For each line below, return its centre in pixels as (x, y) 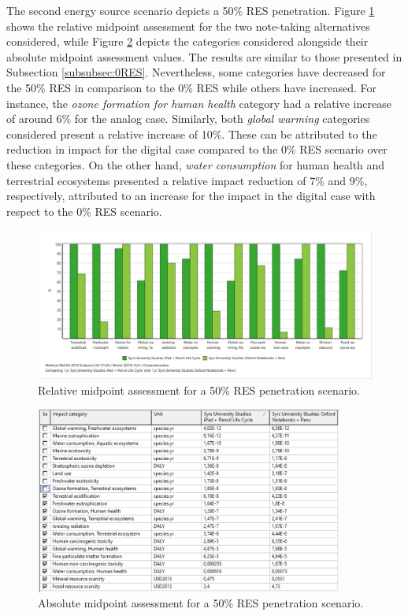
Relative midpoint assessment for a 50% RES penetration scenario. (199, 390)
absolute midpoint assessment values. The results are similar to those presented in (204, 56)
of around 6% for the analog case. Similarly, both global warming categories (188, 119)
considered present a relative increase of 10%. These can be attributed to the (192, 134)
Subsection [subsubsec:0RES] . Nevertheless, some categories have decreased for (196, 72)
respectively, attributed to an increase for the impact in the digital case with (191, 196)
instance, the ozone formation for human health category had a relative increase (199, 103)
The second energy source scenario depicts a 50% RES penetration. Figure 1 (191, 10)
